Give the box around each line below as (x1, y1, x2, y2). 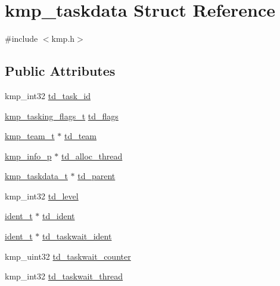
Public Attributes (5, 61, 116, 80)
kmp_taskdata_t (5, 170, 68, 182)
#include (5, 32, 38, 45)
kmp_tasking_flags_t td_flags (5, 109, 119, 122)
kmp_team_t (5, 130, 55, 142)
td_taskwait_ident (42, 230, 112, 242)
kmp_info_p (5, 149, 52, 162)
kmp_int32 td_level (5, 189, 79, 202)
